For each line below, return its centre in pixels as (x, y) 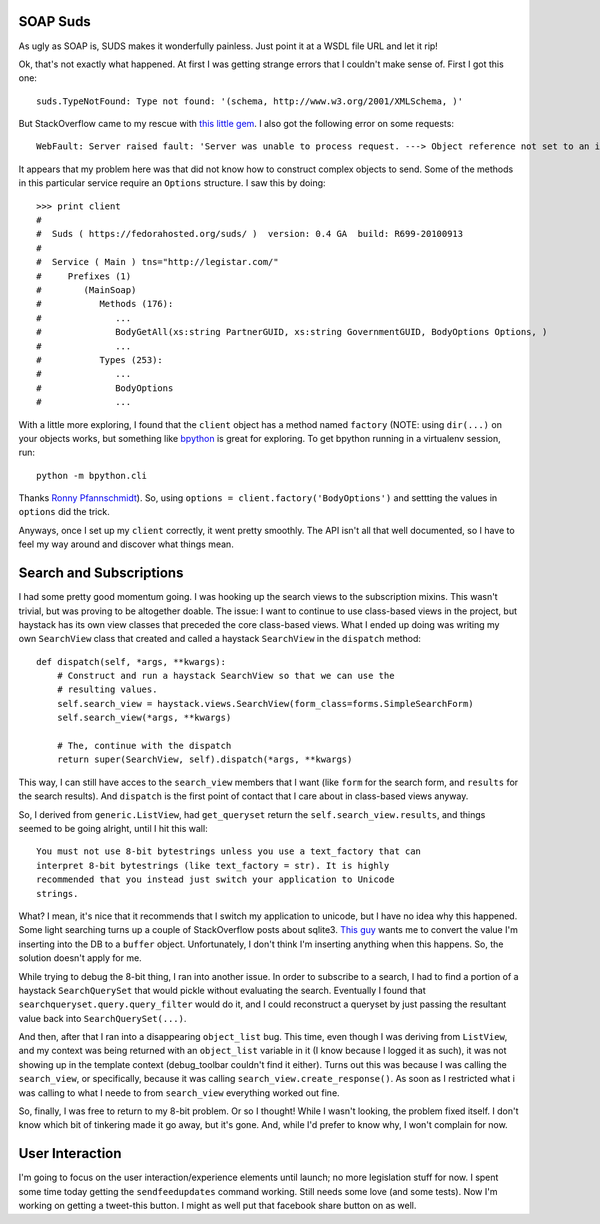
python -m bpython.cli (92, 475)
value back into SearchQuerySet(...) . (102, 1018)
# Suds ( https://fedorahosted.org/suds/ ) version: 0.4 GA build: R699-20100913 (250, 234)
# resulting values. (107, 689)
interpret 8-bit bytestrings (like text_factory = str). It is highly (213, 865)
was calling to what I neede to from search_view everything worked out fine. (179, 1092)
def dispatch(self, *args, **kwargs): (131, 661)
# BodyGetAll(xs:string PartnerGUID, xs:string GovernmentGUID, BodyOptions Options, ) (292, 332)
